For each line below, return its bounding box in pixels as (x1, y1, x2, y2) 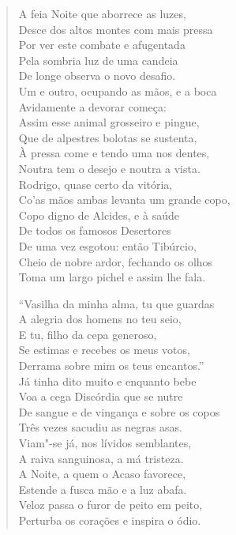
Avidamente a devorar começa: (18, 98, 167, 115)
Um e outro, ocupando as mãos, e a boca (18, 82, 217, 99)
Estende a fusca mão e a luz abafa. (18, 480, 187, 497)
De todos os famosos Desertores (18, 222, 171, 239)
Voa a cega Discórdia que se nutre (18, 388, 183, 405)
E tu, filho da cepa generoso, (18, 326, 157, 342)
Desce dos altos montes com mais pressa (18, 21, 213, 37)
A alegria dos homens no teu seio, (18, 311, 182, 327)
